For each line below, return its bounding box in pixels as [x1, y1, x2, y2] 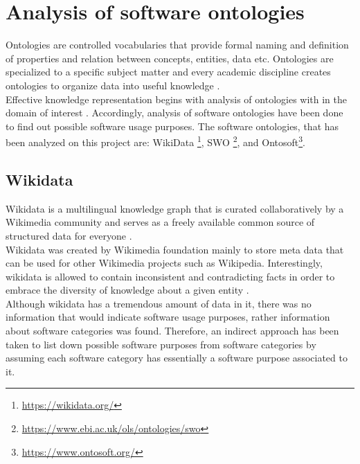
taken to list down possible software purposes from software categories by [6, 337, 316, 351]
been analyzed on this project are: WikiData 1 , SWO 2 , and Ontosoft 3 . [6, 133, 305, 149]
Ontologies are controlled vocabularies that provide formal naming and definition [6, 37, 349, 52]
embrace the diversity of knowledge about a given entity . [6, 283, 249, 297]
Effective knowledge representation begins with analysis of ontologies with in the [6, 91, 347, 106]
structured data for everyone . [6, 228, 132, 242]
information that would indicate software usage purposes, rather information [6, 310, 330, 324]
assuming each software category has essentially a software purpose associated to [6, 350, 348, 365]
